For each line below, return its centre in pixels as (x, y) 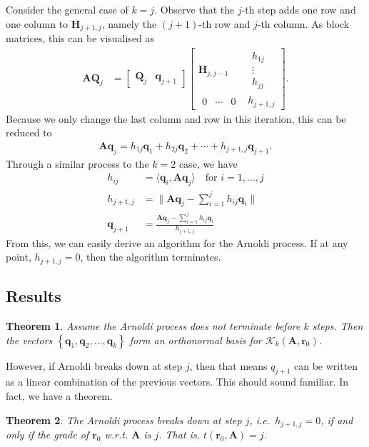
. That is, (179, 435)
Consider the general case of (67, 9)
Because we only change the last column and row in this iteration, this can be (176, 118)
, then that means (228, 365)
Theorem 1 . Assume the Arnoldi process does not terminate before (153, 326)
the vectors (29, 340)
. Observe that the (194, 9)
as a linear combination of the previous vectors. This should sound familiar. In (177, 382)
